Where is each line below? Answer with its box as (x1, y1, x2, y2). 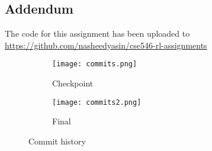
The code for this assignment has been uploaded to (5, 27, 190, 40)
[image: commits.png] (52, 60, 137, 69)
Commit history (28, 134, 86, 147)
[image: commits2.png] (52, 98, 142, 107)
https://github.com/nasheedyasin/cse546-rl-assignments (5, 38, 207, 51)
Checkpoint (52, 77, 94, 89)
